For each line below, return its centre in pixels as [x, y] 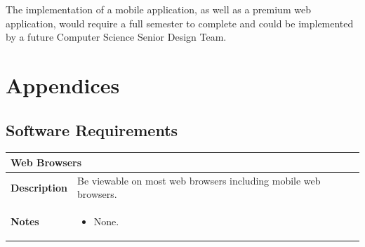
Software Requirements [92, 129]
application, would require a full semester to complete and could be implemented [180, 23]
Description [39, 187]
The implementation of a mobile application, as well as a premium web [158, 9]
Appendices [63, 85]
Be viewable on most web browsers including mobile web [199, 180]
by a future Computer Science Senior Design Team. [116, 37]
